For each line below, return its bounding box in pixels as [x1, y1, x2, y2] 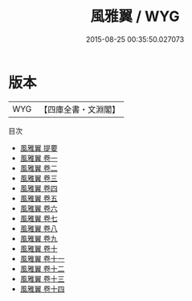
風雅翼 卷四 [19, 183, 58, 193]
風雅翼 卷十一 [19, 254, 65, 263]
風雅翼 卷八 [19, 223, 58, 233]
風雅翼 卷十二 [19, 263, 65, 274]
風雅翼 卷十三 [19, 274, 65, 283]
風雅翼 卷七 [19, 213, 58, 223]
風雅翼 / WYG [90, 7, 180, 26]
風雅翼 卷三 [19, 173, 58, 183]
